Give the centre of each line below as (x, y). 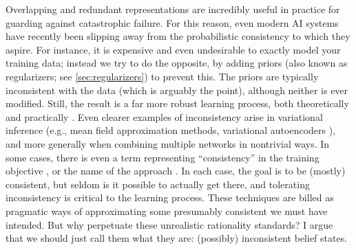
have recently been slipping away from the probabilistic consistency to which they (178, 36)
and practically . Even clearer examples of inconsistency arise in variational (164, 116)
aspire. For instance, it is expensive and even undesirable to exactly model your (173, 49)
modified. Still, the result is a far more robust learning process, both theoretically (177, 103)
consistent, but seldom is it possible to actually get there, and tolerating (158, 184)
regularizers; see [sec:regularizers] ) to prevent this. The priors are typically (162, 76)
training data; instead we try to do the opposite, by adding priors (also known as (177, 63)
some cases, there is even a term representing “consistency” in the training (163, 157)
